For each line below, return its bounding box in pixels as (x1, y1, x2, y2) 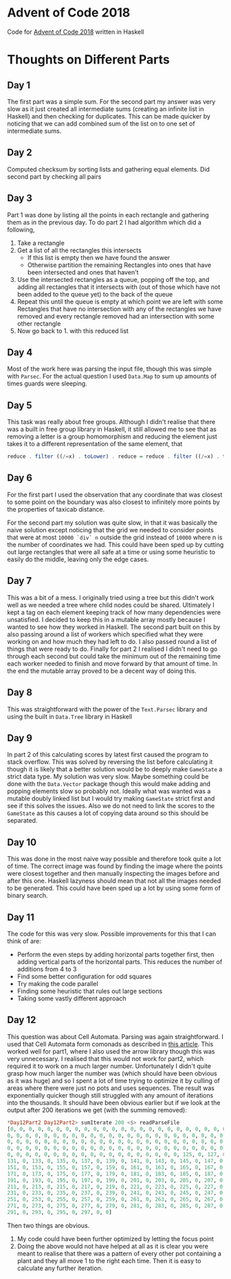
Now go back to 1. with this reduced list (16, 326, 129, 335)
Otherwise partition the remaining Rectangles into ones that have (27, 261, 212, 269)
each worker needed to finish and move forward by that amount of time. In (7, 659, 218, 667)
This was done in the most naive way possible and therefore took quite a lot (7, 855, 221, 863)
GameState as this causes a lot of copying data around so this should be (7, 809, 209, 818)
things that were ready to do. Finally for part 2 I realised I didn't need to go (7, 645, 218, 653)
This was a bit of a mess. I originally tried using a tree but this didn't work (7, 593, 214, 601)
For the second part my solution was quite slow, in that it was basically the (7, 518, 218, 527)
